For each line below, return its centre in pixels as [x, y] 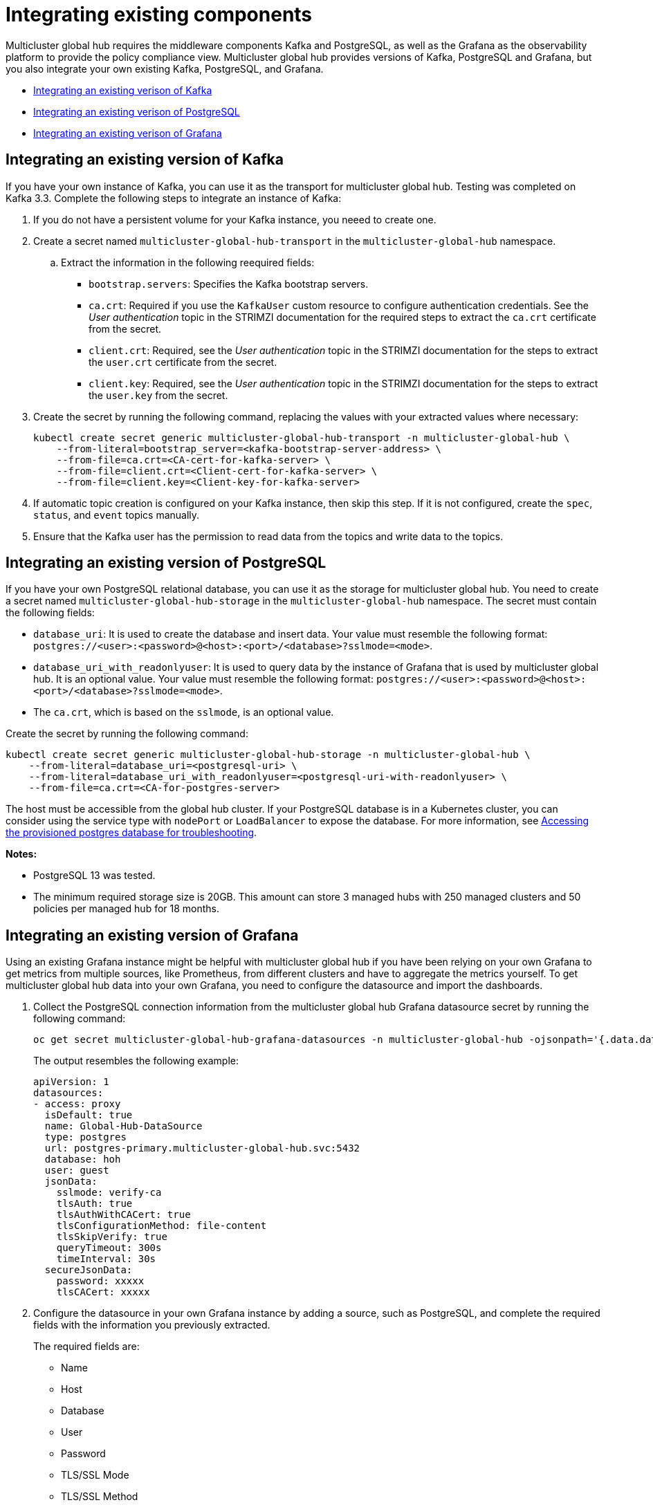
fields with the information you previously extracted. [152, 1325]
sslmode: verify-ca [109, 1193]
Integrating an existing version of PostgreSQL [166, 563]
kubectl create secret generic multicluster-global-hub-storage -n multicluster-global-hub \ [268, 755]
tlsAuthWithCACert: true [123, 1215]
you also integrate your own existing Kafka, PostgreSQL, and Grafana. [165, 68]
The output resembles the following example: [136, 1061]
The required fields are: [86, 1347]
